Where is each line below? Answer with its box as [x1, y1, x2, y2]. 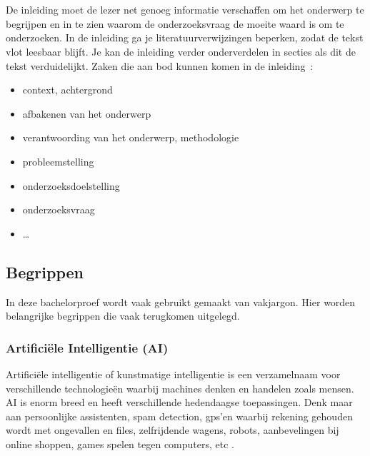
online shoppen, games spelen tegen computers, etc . [6, 436, 234, 451]
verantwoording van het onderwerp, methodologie [22, 130, 239, 145]
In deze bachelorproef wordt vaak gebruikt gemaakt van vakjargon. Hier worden [6, 294, 356, 309]
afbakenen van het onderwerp [22, 106, 151, 121]
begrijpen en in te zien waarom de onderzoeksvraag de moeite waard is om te [6, 16, 344, 31]
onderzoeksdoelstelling [22, 178, 120, 193]
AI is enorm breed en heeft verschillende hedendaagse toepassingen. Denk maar [6, 395, 353, 410]
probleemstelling [22, 153, 94, 168]
